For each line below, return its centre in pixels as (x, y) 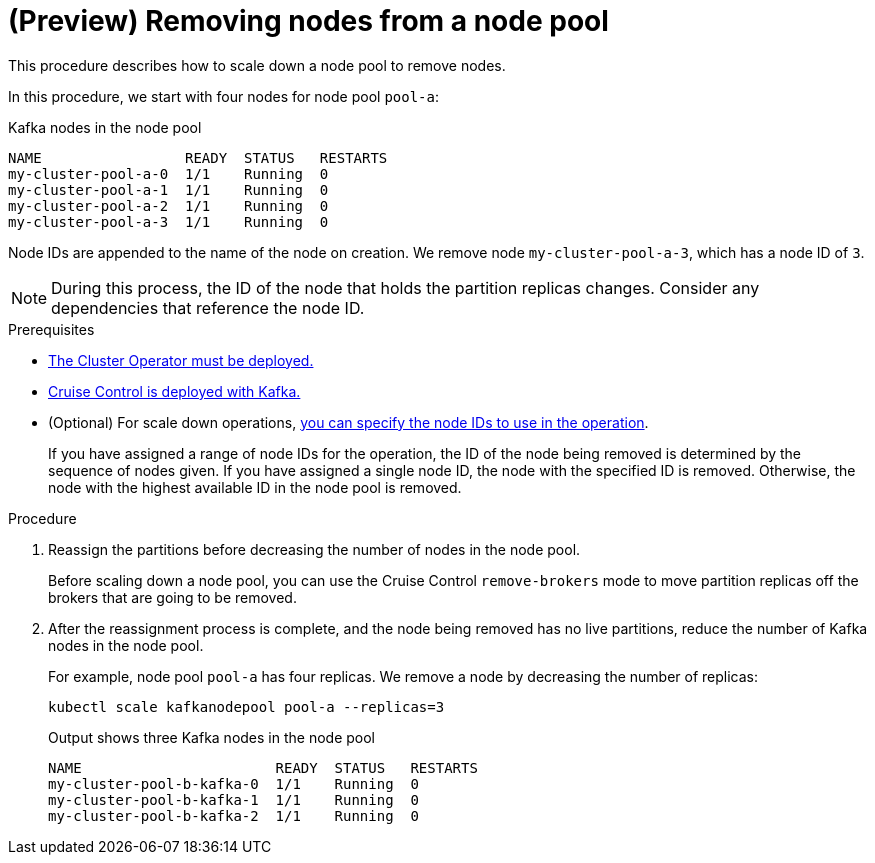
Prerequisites (51, 329)
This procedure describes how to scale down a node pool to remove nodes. (257, 65)
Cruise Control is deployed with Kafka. (174, 391)
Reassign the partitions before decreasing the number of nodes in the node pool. (314, 549)
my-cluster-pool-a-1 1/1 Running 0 (168, 189)
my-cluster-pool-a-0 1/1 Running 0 (168, 173)
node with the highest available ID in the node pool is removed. (255, 487)
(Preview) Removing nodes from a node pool (308, 21)
